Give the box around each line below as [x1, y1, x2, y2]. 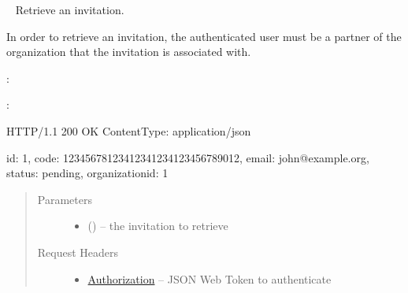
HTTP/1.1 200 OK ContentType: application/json [6, 122, 251, 139]
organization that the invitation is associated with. [6, 43, 251, 60]
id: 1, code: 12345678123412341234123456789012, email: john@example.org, [6, 149, 369, 165]
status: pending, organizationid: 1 [6, 165, 169, 181]
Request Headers [37, 243, 119, 260]
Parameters [37, 191, 92, 207]
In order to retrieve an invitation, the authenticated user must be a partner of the [6, 28, 402, 44]
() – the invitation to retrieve [87, 217, 228, 234]
